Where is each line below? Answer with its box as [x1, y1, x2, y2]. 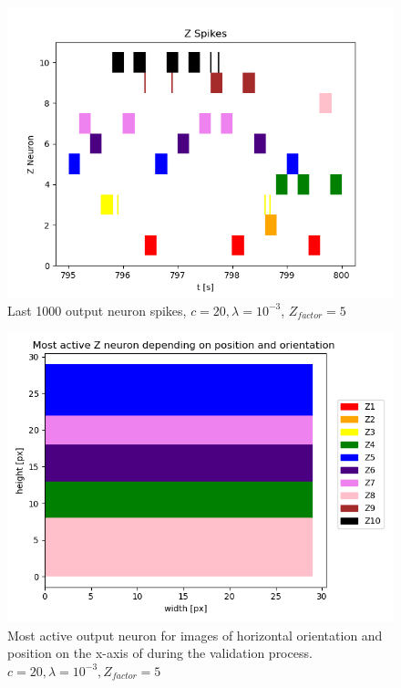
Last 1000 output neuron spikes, [7, 300, 187, 319]
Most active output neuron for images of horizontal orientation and [7, 625, 383, 644]
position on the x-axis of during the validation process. [7, 643, 313, 662]
